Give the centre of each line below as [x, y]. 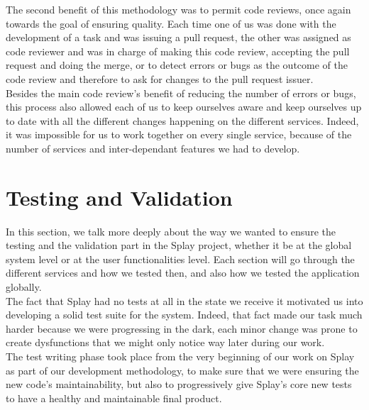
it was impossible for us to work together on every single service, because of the [179, 134]
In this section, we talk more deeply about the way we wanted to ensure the [171, 231]
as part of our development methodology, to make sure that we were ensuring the [182, 370]
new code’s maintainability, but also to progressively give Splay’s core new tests [179, 384]
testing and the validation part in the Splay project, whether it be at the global [179, 245]
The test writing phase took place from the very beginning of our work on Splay [180, 356]
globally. [24, 287]
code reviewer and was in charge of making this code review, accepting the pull [178, 51]
